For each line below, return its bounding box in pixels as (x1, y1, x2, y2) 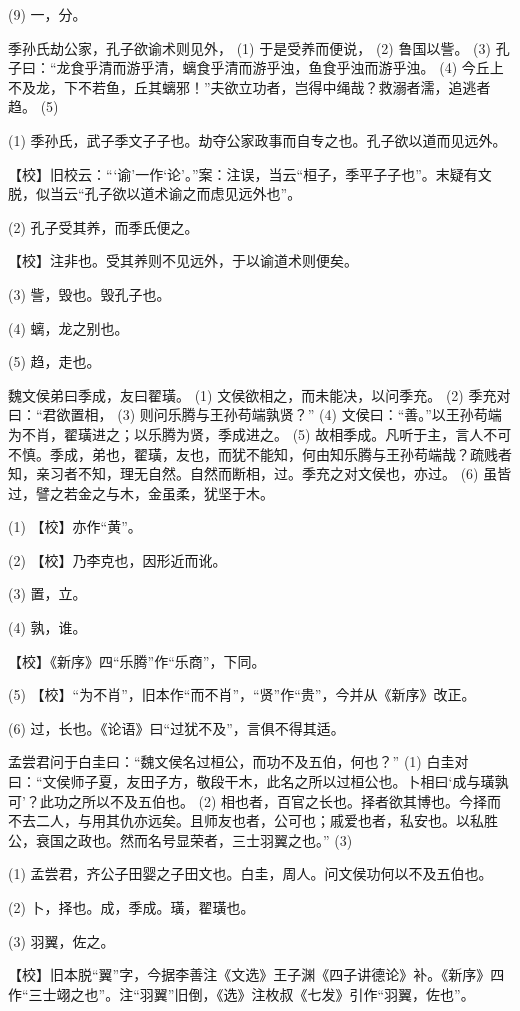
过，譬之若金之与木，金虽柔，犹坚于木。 (8, 482, 274, 503)
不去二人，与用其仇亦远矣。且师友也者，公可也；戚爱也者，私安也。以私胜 (8, 810, 498, 831)
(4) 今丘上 (439, 57, 504, 78)
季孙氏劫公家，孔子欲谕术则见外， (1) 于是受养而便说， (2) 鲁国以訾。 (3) (8, 37, 491, 58)
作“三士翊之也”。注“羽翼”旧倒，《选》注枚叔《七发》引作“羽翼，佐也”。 (8, 983, 475, 1004)
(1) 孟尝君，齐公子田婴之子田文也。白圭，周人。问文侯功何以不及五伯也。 (8, 863, 493, 884)
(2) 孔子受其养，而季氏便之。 (8, 216, 199, 237)
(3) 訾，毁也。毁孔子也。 (8, 283, 171, 304)
